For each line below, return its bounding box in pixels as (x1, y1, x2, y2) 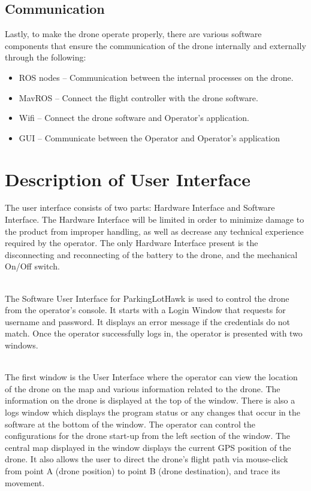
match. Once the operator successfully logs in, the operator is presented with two (5, 327, 303, 340)
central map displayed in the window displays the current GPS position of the (5, 441, 291, 453)
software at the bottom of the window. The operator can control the (5, 417, 255, 430)
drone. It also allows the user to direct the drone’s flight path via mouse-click (5, 453, 288, 465)
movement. (5, 476, 45, 489)
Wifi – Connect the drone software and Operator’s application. (19, 111, 249, 124)
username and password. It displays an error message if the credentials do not (5, 315, 291, 328)
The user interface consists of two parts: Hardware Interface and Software (5, 201, 275, 214)
